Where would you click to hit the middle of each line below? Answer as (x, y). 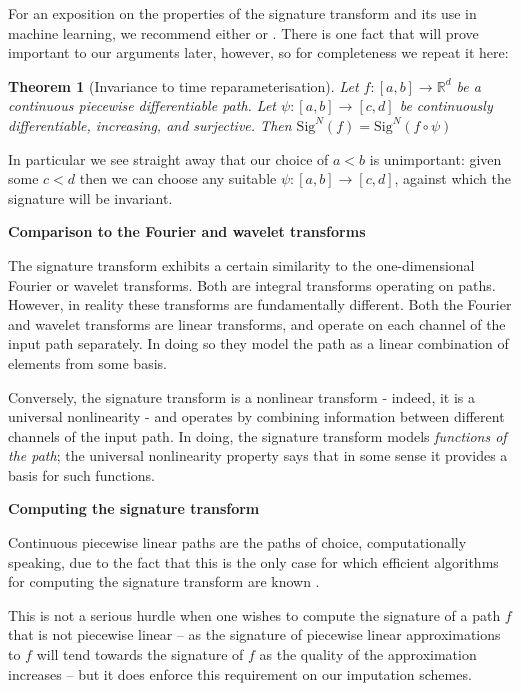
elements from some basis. (87, 362)
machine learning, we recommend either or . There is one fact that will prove (243, 32)
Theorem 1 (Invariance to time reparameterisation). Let (183, 85)
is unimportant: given (435, 158)
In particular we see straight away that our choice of (168, 158)
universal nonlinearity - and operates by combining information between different (256, 416)
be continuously (446, 105)
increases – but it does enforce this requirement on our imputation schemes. (240, 673)
